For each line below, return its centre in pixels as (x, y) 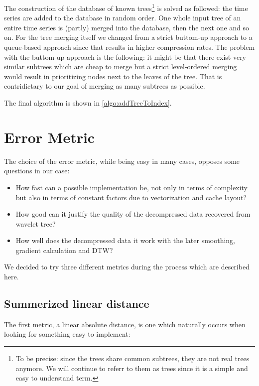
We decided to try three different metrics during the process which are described (127, 267)
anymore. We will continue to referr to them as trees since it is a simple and (132, 368)
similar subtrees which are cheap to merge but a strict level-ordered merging (121, 66)
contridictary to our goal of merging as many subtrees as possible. (105, 86)
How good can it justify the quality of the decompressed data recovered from (133, 214)
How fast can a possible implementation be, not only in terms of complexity (131, 187)
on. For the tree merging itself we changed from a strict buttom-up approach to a (128, 37)
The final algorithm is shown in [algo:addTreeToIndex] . (88, 103)
